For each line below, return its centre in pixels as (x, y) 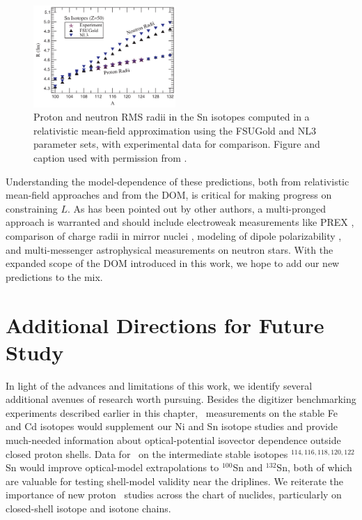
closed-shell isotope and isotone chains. (88, 508)
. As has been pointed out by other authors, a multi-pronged (197, 208)
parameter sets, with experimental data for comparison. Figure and (177, 144)
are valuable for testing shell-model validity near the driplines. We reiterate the (175, 481)
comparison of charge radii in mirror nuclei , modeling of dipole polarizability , (174, 236)
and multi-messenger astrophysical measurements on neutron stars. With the (170, 249)
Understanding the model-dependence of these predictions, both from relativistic (178, 181)
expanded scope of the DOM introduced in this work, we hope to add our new (173, 263)
